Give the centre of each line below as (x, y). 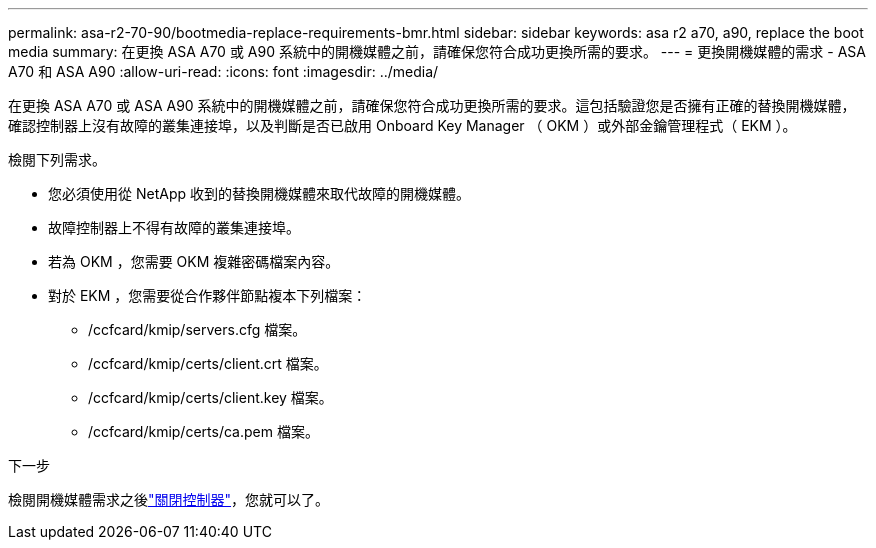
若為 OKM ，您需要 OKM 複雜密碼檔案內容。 (194, 261)
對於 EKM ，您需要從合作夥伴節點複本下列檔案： (207, 295)
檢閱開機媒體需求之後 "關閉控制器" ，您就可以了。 (169, 499)
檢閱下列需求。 (57, 159)
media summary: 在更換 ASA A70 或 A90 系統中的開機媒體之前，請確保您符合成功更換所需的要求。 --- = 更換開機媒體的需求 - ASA (437, 51)
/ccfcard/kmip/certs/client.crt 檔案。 (208, 363)
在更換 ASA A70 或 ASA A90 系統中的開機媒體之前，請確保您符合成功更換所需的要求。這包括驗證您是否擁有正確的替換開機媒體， (432, 105)
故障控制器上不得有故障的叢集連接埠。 (174, 227)
